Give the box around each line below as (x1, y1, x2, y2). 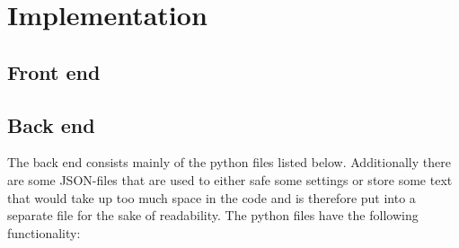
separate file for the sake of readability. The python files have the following (7, 206, 419, 225)
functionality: (7, 223, 81, 242)
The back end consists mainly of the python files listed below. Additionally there (7, 153, 451, 172)
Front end (7, 58, 101, 85)
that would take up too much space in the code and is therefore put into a (7, 188, 416, 207)
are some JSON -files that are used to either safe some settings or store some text (7, 170, 453, 189)
